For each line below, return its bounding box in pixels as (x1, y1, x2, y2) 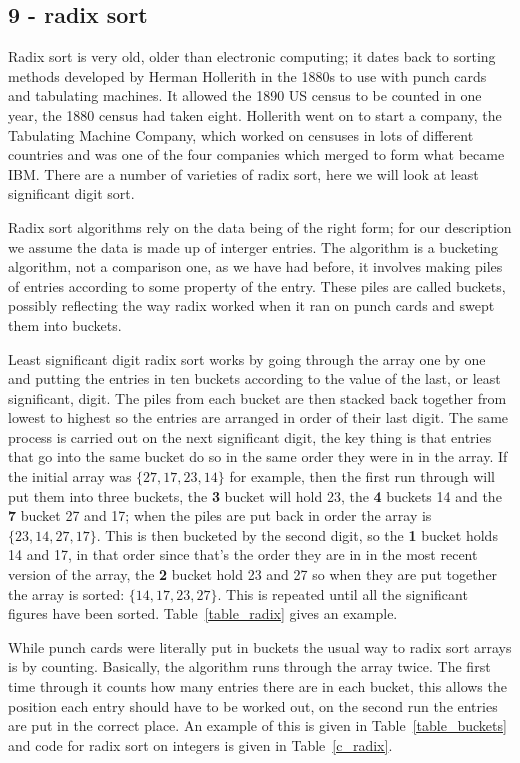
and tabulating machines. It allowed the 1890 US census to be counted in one (8, 85, 482, 106)
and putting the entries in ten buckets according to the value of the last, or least (8, 368, 501, 389)
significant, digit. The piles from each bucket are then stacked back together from (8, 387, 507, 408)
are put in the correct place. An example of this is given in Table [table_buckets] (8, 715, 507, 736)
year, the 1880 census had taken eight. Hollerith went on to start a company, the (8, 104, 502, 125)
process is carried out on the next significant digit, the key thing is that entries (8, 426, 492, 447)
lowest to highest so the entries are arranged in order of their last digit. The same (8, 407, 509, 428)
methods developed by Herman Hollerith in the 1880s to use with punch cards (8, 65, 487, 86)
